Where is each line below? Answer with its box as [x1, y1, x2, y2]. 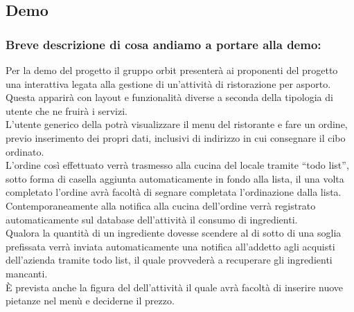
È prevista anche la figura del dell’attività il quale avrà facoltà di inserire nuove [6, 279, 344, 294]
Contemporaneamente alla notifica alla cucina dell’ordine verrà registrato [6, 198, 316, 212]
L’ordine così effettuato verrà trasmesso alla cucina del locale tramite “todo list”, [6, 158, 349, 172]
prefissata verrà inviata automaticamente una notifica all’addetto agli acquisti [6, 239, 335, 253]
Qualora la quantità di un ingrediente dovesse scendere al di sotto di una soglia [6, 226, 342, 240]
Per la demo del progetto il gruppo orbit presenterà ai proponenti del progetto [6, 63, 338, 77]
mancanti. [6, 266, 48, 280]
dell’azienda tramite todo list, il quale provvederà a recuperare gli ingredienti [6, 253, 333, 267]
